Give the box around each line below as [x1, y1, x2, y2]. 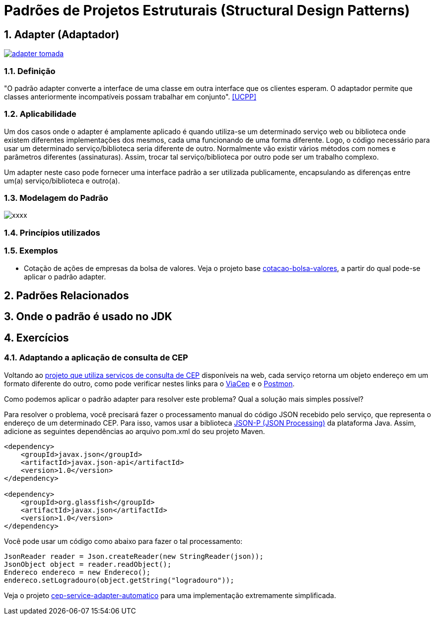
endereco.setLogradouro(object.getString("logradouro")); [4, 576, 234, 584]
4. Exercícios [4, 331, 69, 344]
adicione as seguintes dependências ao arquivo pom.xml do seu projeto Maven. [4, 427, 265, 436]
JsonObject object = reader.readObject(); [4, 560, 172, 568]
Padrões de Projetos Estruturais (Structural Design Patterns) [4, 2, 410, 19]
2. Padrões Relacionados [4, 289, 129, 302]
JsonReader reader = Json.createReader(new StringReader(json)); [4, 552, 264, 560]
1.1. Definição [4, 66, 56, 76]
